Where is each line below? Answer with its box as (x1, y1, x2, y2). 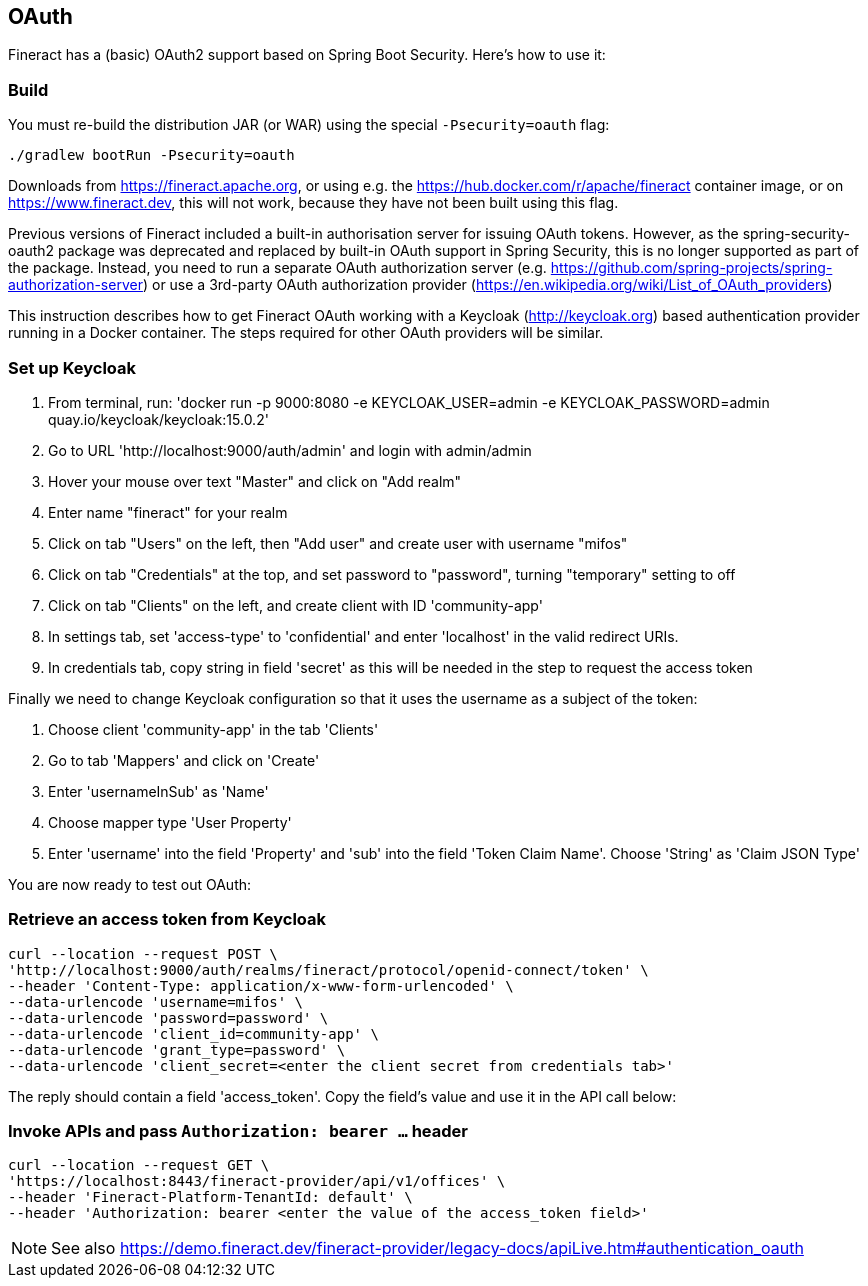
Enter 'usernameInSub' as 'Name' (48, 782, 269, 800)
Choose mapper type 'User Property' (48, 813, 292, 831)
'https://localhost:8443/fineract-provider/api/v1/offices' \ (8, 1173, 506, 1190)
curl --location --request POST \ (8, 945, 278, 962)
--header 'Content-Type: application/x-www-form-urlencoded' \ (8, 977, 514, 994)
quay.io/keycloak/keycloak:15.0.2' (48, 410, 269, 428)
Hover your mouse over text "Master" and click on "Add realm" (48, 472, 462, 490)
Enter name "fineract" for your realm (48, 503, 288, 521)
